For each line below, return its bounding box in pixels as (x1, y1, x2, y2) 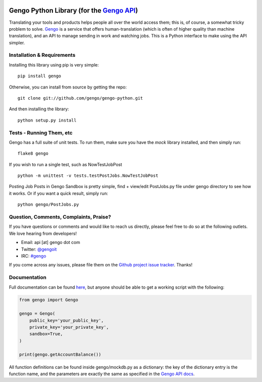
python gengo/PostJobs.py (17, 202, 80, 208)
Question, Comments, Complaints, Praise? (9, 214, 111, 221)
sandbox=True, (29, 331, 63, 337)
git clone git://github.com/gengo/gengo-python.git (17, 95, 143, 101)
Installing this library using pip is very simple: (9, 62, 99, 68)
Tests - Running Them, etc (9, 129, 73, 136)
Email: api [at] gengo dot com (21, 240, 80, 245)
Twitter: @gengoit (21, 246, 57, 252)
